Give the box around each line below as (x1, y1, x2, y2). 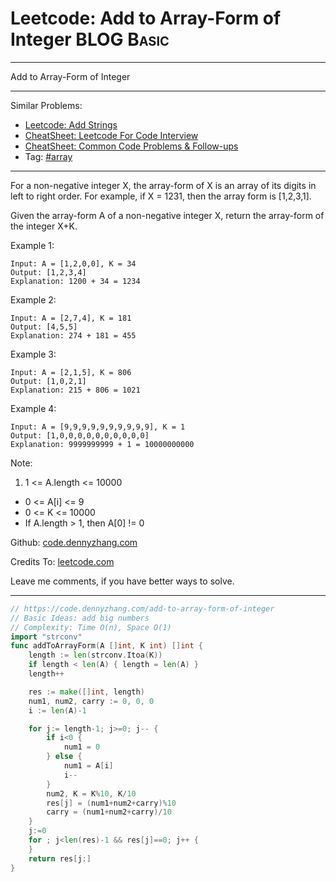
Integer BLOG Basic (10, 28, 170, 51)
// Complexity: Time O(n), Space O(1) (10, 622, 172, 632)
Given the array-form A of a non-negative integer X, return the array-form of (10, 209, 325, 221)
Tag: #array (24, 150, 73, 162)
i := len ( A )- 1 (28, 705, 87, 716)
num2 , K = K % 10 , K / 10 (46, 788, 137, 799)
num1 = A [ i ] (63, 761, 114, 771)
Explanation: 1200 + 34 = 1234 (10, 276, 141, 286)
